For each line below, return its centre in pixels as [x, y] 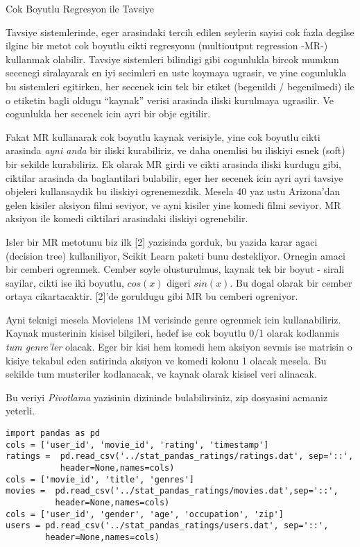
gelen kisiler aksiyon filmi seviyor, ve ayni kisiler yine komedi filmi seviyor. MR [173, 204]
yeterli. [20, 411]
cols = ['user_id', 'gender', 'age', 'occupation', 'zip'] [145, 514]
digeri [179, 282]
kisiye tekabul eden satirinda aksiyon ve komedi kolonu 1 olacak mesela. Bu [166, 360]
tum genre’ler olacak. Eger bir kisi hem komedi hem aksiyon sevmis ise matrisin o [179, 347]
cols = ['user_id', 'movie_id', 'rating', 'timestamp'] [137, 445]
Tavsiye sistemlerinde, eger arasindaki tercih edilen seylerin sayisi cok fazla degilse [180, 32]
